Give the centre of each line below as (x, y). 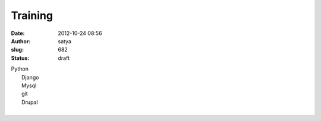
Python (20, 69)
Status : (20, 58)
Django (30, 77)
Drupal (30, 102)
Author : (21, 41)
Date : (18, 33)
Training (32, 15)
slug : (17, 50)
